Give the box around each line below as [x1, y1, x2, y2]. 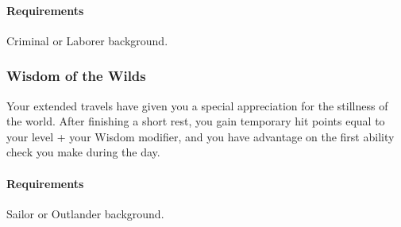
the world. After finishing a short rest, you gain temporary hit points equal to [6, 113, 385, 129]
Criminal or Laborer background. [6, 32, 168, 48]
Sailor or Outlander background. [6, 205, 164, 221]
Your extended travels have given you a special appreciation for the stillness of [6, 97, 388, 113]
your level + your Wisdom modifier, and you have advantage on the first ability [6, 128, 395, 144]
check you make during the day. [6, 144, 160, 160]
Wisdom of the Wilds [6, 66, 146, 86]
